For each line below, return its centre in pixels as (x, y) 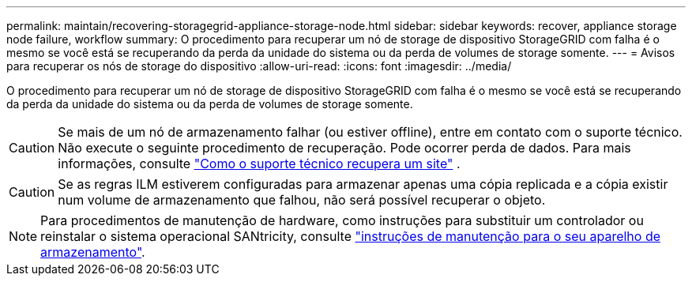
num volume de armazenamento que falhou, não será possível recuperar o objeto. (302, 200)
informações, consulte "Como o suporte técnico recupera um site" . (259, 164)
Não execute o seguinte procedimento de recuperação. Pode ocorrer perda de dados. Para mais (344, 148)
